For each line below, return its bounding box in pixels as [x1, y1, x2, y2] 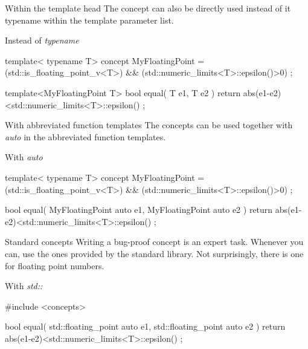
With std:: [5, 279, 43, 292]
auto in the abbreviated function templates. [5, 130, 166, 143]
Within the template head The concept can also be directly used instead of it [5, 2, 291, 14]
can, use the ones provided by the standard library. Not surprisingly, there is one [5, 247, 304, 259]
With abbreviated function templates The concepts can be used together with [5, 119, 293, 131]
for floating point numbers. [5, 259, 104, 272]
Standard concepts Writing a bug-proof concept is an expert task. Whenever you [5, 235, 304, 248]
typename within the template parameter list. [5, 13, 174, 26]
